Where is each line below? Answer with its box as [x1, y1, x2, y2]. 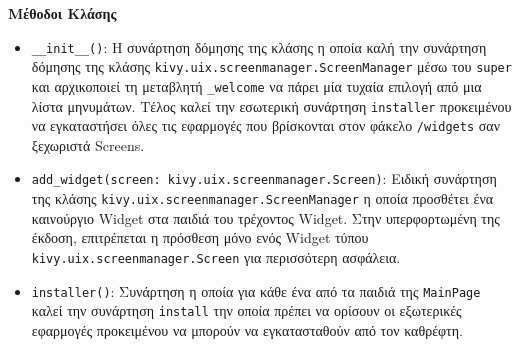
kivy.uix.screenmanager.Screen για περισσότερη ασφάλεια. [31, 246, 401, 267]
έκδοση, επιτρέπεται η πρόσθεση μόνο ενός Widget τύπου [31, 227, 369, 248]
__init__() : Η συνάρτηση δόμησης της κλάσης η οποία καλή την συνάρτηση [31, 36, 487, 57]
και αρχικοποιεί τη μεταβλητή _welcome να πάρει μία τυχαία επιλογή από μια [31, 75, 482, 96]
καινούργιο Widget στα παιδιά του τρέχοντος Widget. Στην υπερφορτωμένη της [31, 207, 500, 228]
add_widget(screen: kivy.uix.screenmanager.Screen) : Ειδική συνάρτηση [31, 168, 497, 189]
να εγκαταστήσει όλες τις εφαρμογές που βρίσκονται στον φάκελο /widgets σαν [31, 115, 500, 136]
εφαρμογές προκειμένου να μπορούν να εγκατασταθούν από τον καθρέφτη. [31, 319, 463, 340]
